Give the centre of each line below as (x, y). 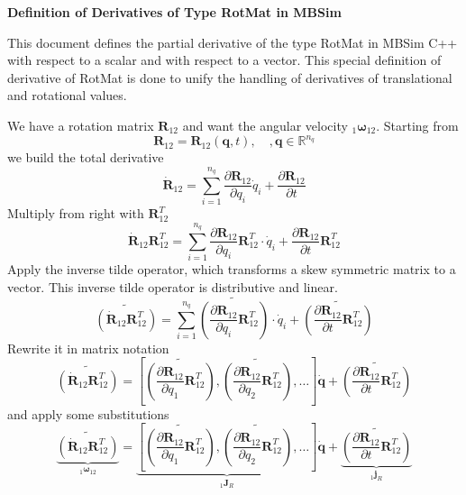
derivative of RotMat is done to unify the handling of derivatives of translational (230, 77)
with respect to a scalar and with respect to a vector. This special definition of (224, 60)
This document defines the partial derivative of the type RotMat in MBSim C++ (233, 42)
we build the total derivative (86, 157)
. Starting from (417, 125)
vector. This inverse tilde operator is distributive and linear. (173, 286)
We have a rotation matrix (81, 125)
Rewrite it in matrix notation (88, 348)
